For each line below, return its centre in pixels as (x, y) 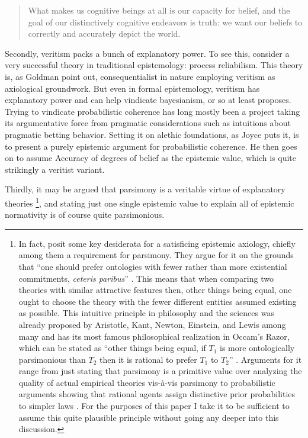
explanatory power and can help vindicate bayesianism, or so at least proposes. (148, 100)
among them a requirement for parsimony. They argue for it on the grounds (156, 255)
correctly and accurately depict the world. (104, 33)
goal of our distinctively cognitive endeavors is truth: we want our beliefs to (165, 22)
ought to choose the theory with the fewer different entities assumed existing (158, 301)
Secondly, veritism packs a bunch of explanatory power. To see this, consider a (147, 53)
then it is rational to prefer (148, 359)
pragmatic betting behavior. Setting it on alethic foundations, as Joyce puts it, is (152, 134)
